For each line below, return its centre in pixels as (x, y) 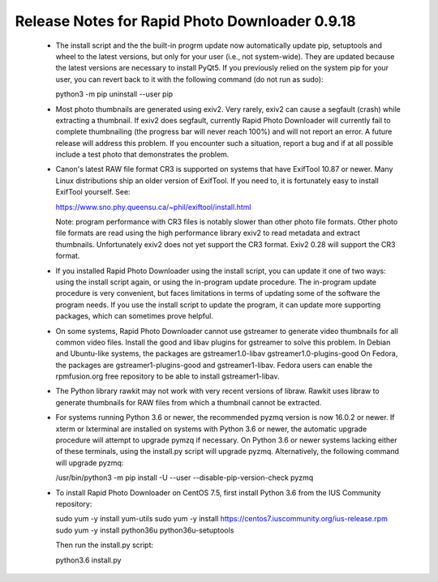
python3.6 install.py (88, 560)
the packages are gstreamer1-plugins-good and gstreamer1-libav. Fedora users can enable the (214, 365)
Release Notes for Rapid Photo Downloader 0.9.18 (185, 21)
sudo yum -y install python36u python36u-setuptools (145, 530)
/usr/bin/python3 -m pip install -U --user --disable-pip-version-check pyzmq (185, 477)
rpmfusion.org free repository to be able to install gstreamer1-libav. (167, 376)
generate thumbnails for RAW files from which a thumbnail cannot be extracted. (189, 402)
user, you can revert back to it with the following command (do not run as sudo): (189, 79)
